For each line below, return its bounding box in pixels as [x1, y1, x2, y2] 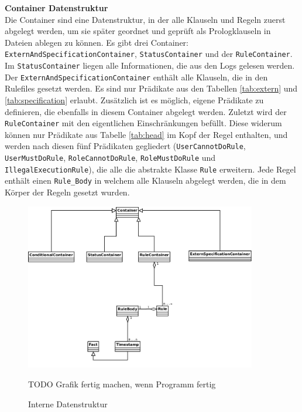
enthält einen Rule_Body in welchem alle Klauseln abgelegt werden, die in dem [5, 174, 286, 187]
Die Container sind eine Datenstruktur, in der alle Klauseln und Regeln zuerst [5, 13, 286, 25]
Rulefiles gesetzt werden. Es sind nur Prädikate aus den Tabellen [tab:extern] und [5, 82, 298, 94]
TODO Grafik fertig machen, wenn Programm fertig [28, 377, 216, 390]
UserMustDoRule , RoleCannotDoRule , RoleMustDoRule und [5, 151, 216, 164]
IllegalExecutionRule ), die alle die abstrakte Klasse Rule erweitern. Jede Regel [5, 163, 296, 175]
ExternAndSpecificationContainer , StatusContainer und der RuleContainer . [5, 48, 293, 60]
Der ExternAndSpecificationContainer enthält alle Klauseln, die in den [5, 70, 268, 83]
